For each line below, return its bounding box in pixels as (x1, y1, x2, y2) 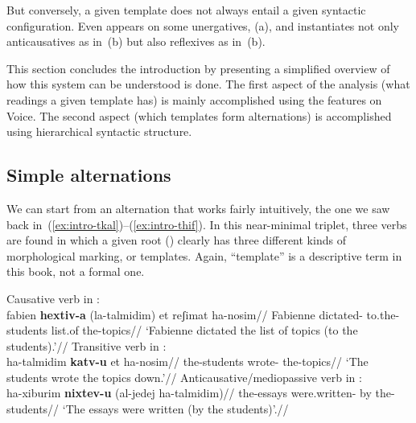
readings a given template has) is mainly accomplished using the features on (6, 91, 382, 108)
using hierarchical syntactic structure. (6, 123, 192, 140)
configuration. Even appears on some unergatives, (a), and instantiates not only (6, 17, 400, 34)
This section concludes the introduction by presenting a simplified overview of (6, 60, 390, 76)
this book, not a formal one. (6, 263, 145, 280)
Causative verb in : (6, 290, 101, 306)
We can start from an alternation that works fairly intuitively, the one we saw (6, 199, 390, 216)
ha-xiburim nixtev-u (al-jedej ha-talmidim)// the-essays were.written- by (6, 384, 372, 401)
